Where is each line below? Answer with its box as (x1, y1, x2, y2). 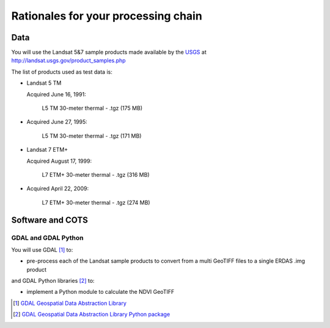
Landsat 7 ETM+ (26, 146, 68, 154)
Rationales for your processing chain (11, 9, 203, 23)
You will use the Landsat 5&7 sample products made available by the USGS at (11, 49, 207, 56)
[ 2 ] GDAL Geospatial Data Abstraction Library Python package (13, 311, 170, 318)
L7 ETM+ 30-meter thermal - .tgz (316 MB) (42, 171, 150, 178)
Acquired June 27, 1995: (26, 118, 88, 126)
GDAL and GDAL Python (11, 234, 84, 242)
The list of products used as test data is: (11, 68, 112, 76)
